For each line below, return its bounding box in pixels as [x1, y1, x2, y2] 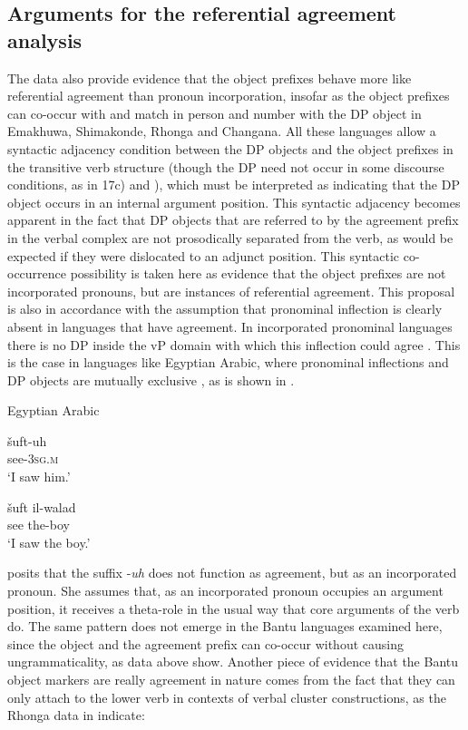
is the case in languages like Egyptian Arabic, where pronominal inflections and [7, 353, 449, 372]
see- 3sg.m [7, 449, 59, 468]
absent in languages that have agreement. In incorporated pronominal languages [7, 316, 453, 336]
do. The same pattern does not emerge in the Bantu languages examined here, [7, 617, 443, 636]
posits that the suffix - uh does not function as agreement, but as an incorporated [7, 563, 457, 582]
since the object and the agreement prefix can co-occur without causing [7, 634, 404, 653]
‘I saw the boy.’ [7, 532, 91, 551]
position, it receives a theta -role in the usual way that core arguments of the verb [7, 599, 460, 618]
